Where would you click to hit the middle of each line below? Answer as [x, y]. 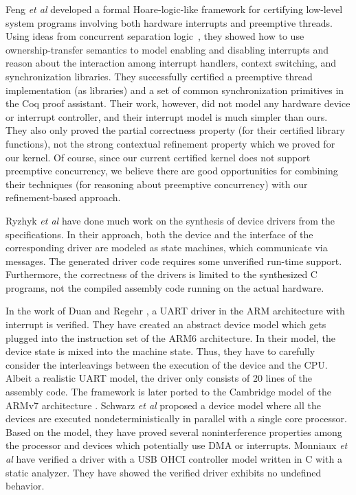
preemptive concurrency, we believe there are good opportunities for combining [172, 171]
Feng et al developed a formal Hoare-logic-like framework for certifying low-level [174, 9]
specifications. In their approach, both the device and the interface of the [159, 234]
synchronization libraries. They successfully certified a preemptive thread [159, 76]
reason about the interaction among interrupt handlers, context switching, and [171, 63]
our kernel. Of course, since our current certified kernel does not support [158, 157]
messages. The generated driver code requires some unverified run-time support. [174, 261]
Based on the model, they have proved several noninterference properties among [174, 431]
